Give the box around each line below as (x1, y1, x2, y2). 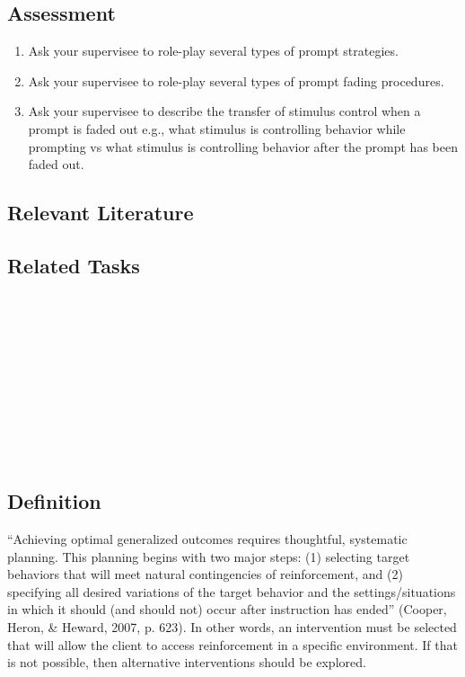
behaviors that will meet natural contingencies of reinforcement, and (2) (7, 565, 403, 583)
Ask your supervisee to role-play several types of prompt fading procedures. (28, 71, 444, 90)
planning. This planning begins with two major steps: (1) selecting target (7, 547, 410, 566)
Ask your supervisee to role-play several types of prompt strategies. (28, 41, 399, 60)
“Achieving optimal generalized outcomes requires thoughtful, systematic (7, 530, 408, 548)
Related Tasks (7, 251, 140, 279)
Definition (7, 487, 101, 515)
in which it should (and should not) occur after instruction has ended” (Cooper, (7, 600, 447, 619)
